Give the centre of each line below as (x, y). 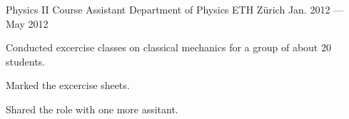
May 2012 (27, 23)
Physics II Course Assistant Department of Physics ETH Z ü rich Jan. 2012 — (175, 9)
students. (25, 61)
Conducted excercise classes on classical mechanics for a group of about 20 (168, 47)
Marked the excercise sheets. (68, 85)
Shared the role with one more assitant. (92, 109)
